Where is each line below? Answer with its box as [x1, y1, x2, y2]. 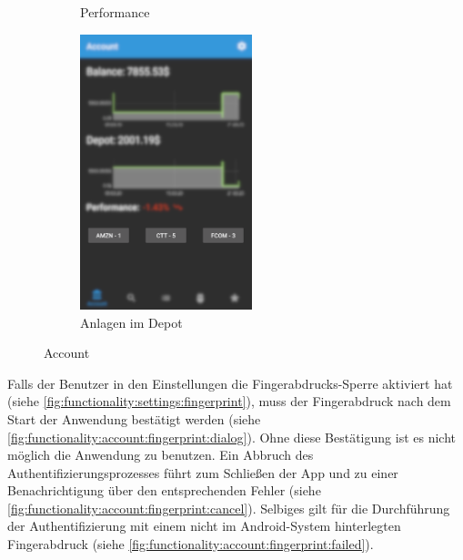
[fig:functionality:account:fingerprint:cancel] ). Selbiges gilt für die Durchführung [7, 498, 450, 517]
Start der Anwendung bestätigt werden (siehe [7, 409, 261, 428]
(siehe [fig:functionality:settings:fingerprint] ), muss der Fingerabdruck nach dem [7, 392, 451, 411]
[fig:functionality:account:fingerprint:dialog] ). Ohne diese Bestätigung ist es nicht [7, 427, 456, 446]
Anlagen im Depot [80, 312, 183, 331]
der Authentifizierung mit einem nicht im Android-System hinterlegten [7, 516, 401, 535]
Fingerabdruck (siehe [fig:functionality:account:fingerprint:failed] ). [7, 535, 374, 554]
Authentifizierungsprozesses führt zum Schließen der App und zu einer [7, 463, 398, 482]
